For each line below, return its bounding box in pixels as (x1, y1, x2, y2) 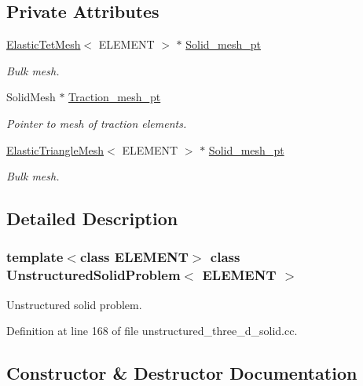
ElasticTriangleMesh (6, 141, 104, 158)
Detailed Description (6, 206, 178, 231)
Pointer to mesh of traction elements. (6, 115, 187, 131)
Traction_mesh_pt (68, 89, 161, 105)
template (6, 247, 64, 267)
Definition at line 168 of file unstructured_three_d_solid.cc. (6, 322, 298, 339)
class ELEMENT (79, 247, 189, 267)
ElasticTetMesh (6, 36, 81, 53)
